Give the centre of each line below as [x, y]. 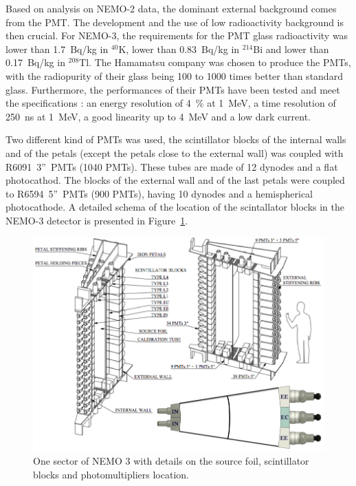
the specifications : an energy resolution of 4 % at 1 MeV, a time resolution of [171, 103]
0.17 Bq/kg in [35, 62]
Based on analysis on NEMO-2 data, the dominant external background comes [171, 8]
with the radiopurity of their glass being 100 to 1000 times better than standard [174, 75]
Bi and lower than [291, 49]
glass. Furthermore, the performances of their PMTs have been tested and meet [173, 89]
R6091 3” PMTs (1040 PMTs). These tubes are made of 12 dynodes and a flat [172, 166]
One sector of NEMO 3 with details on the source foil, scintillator [171, 461]
